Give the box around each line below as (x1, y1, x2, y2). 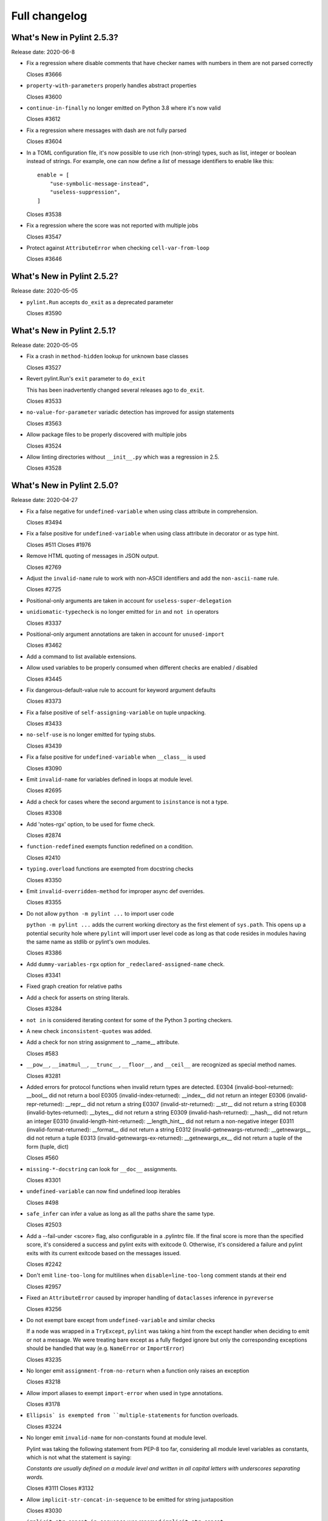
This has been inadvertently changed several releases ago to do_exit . (26, 386, 205, 394)
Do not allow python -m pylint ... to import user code (26, 910, 174, 917)
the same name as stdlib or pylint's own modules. (26, 938, 151, 945)
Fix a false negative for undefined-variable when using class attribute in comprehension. (26, 507, 258, 515)
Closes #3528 (26, 464, 62, 472)
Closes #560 (26, 1154, 59, 1161)
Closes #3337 (26, 619, 62, 627)
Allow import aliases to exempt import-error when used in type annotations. (26, 1389, 224, 1396)
